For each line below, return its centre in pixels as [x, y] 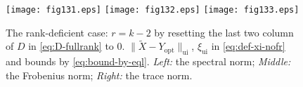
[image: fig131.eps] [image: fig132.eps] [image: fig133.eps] [153, 10]
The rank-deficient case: [57, 32]
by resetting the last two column [224, 32]
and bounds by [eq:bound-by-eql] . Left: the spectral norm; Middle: [148, 61]
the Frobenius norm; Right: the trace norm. [99, 75]
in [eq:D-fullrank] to [71, 46]
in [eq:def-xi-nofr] [248, 46]
